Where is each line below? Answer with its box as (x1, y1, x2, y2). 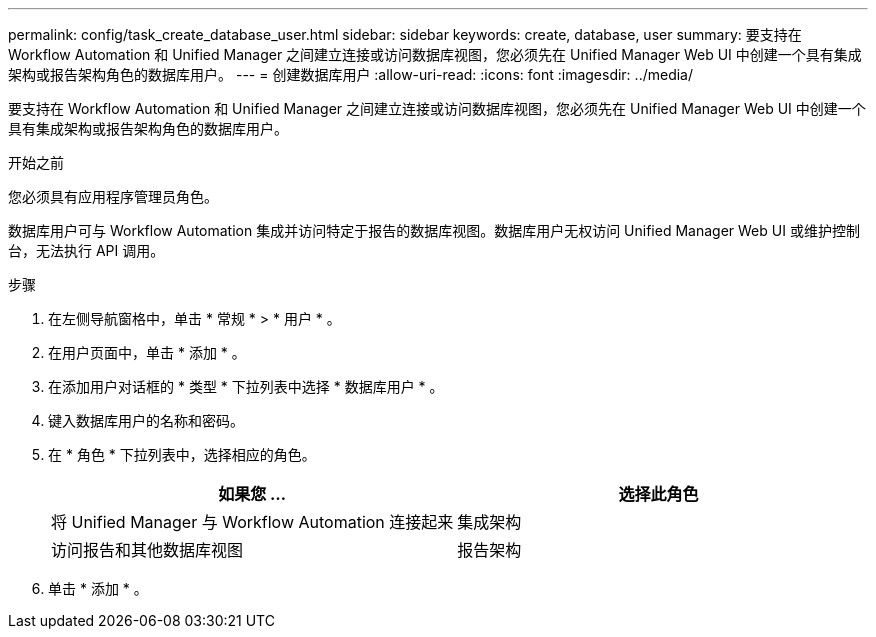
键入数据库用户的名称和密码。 (48, 412, 244, 429)
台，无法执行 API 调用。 (8, 242, 165, 259)
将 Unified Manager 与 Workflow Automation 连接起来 (51, 512, 454, 532)
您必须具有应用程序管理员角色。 (8, 188, 218, 205)
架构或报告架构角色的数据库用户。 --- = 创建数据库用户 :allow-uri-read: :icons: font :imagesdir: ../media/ (8, 66, 694, 83)
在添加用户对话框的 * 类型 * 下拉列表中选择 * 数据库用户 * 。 (48, 378, 444, 395)
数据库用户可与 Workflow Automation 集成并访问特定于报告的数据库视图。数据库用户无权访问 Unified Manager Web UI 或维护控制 (8, 222, 860, 239)
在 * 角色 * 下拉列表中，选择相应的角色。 (48, 446, 316, 463)
